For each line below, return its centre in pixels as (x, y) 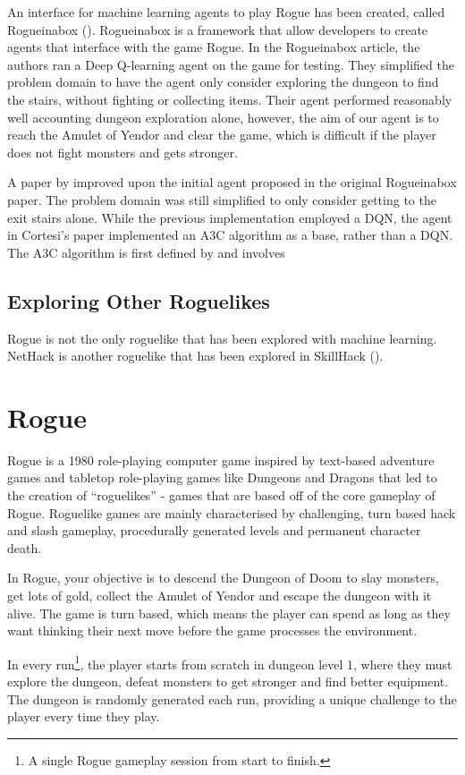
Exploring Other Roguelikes (139, 300)
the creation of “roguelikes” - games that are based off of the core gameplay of (221, 495)
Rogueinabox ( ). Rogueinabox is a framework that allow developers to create (218, 29)
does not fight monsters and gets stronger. (123, 152)
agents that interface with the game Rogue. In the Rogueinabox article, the (214, 47)
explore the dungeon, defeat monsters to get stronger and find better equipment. (228, 681)
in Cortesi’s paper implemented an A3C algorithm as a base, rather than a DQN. (230, 235)
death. (25, 547)
